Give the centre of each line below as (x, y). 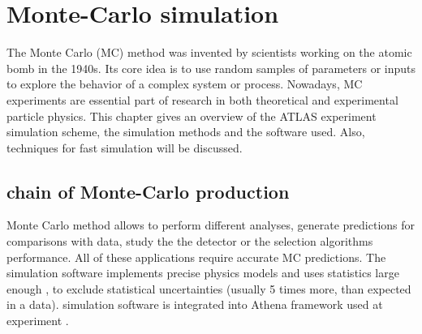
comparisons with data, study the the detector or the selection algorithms (190, 241)
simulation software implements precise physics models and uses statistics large (203, 273)
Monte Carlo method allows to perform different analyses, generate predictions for (211, 225)
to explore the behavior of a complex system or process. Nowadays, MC (185, 84)
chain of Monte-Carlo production (148, 191)
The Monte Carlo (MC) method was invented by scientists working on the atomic (209, 52)
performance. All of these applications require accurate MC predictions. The (196, 257)
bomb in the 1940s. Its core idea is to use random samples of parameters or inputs (211, 68)
